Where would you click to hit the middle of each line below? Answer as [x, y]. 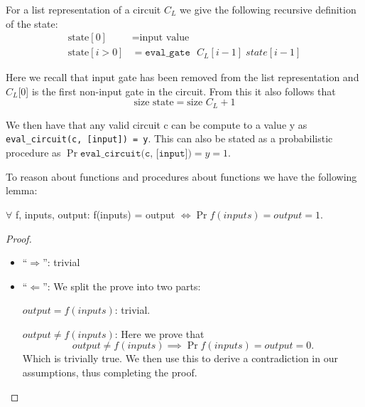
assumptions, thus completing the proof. [110, 372]
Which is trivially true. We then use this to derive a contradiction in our [180, 358]
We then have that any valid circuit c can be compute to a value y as [157, 124]
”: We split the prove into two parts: [122, 286]
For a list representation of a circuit [83, 9]
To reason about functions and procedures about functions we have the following [181, 176]
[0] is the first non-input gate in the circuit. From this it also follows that [177, 91]
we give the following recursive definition [268, 9]
